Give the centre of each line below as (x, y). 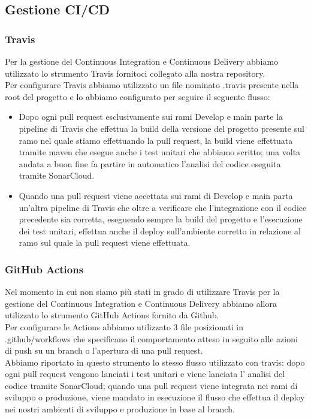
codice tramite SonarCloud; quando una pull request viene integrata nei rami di (151, 385)
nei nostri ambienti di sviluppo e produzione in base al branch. (120, 409)
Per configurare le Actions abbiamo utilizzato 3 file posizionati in (124, 326)
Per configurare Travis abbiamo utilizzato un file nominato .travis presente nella (152, 85)
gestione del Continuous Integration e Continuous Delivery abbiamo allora (141, 303)
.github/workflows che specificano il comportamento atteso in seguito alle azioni (151, 338)
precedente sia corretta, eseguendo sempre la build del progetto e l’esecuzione (161, 219)
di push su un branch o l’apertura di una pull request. (104, 350)
